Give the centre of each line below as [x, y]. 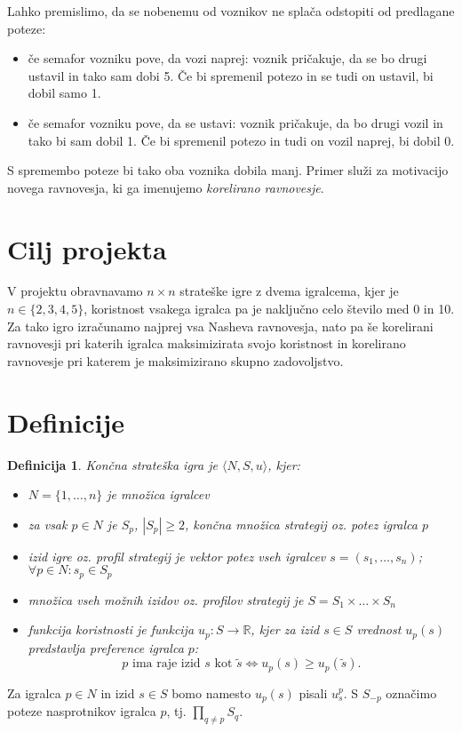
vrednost [379, 629]
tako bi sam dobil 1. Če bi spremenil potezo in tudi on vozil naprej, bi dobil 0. [241, 140]
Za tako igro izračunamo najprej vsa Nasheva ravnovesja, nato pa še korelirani [220, 326]
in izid [118, 692]
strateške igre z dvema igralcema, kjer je [289, 291]
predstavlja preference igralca [106, 647]
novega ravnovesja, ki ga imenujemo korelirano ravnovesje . [166, 187]
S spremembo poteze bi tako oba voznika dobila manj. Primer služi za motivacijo [228, 170]
